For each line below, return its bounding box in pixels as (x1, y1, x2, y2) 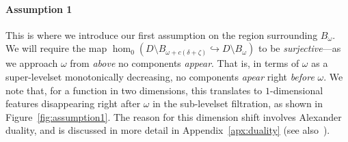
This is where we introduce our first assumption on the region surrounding (5, 27, 318, 42)
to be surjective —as (258, 41, 341, 55)
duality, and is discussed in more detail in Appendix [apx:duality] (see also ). (5, 123, 330, 137)
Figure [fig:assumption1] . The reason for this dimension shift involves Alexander (5, 109, 342, 124)
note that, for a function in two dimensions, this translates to (5, 83, 263, 97)
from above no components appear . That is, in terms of (70, 56, 299, 70)
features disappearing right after (5, 96, 141, 111)
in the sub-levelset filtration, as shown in (152, 96, 323, 111)
